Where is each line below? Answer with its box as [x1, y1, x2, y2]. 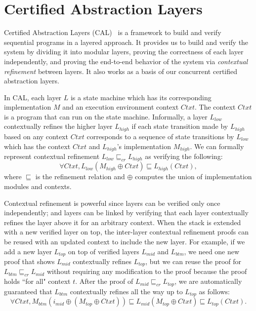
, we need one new [184, 246, 240, 256]
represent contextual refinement [4, 151, 100, 161]
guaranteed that [4, 286, 52, 296]
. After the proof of [75, 276, 133, 286]
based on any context [4, 131, 68, 141]
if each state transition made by [131, 121, 228, 131]
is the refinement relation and [35, 171, 125, 182]
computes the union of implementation [135, 171, 252, 182]
